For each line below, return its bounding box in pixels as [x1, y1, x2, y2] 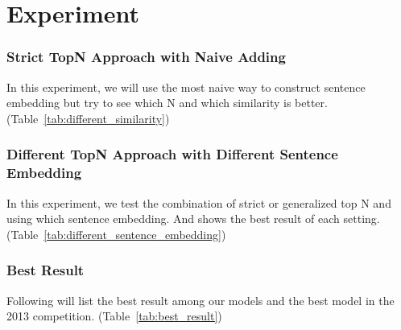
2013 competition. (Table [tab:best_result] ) [6, 307, 222, 324]
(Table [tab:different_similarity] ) [6, 109, 170, 126]
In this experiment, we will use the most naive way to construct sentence [6, 78, 366, 95]
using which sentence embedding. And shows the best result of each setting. [6, 210, 380, 227]
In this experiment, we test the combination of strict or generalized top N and [6, 194, 391, 211]
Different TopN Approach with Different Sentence [6, 144, 338, 164]
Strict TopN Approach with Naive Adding [6, 47, 286, 67]
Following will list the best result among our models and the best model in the [6, 291, 395, 308]
